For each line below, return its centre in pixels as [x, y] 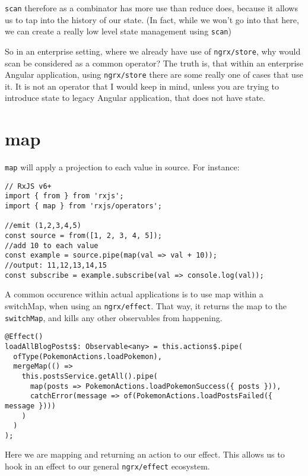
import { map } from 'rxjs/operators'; [83, 206]
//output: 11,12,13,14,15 [56, 266]
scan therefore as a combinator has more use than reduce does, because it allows [151, 8]
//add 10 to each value [52, 245]
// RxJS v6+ [28, 186]
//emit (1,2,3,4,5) [43, 226]
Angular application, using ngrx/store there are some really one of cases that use [154, 74]
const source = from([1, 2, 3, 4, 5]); [83, 236]
